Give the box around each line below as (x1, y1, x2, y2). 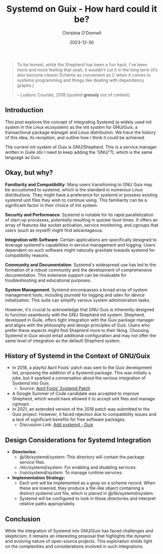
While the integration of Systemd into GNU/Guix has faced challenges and (5, 528, 153, 533)
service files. (19, 459, 45, 465)
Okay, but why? (5, 168, 54, 177)
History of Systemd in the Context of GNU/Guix (5, 351, 150, 360)
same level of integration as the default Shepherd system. (5, 338, 121, 344)
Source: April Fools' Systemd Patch (19, 386, 91, 391)
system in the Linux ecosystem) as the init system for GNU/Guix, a (5, 124, 138, 130)
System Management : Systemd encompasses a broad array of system (5, 287, 147, 292)
